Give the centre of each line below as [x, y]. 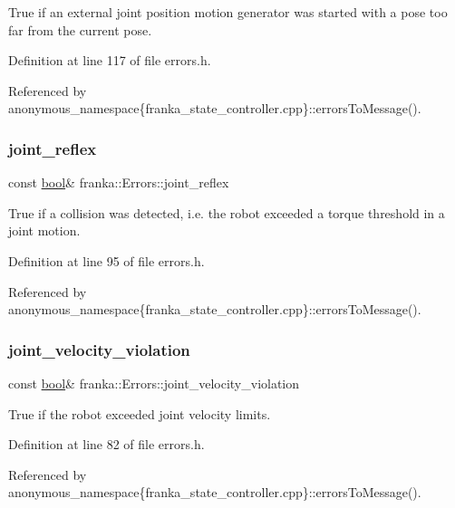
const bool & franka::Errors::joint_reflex [119, 182]
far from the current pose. [80, 29]
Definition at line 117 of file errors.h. [110, 60]
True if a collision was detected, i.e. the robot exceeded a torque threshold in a [227, 212]
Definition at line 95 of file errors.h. [106, 260]
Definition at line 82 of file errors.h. [106, 444]
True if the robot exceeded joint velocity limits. [140, 413]
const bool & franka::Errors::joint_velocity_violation [154, 383]
